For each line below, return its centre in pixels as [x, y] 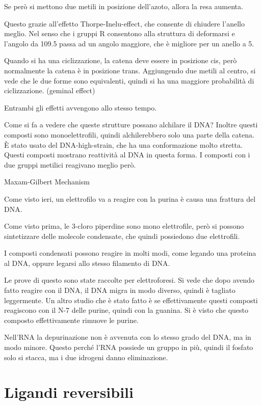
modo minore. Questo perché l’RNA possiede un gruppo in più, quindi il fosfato [129, 347]
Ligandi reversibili [69, 392]
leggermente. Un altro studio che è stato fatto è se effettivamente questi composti [131, 300]
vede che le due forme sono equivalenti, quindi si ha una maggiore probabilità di [129, 80]
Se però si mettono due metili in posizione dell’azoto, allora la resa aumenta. [124, 6]
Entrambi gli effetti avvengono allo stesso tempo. [81, 107]
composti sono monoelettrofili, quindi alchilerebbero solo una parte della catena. [129, 134]
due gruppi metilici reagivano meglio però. [70, 164]
